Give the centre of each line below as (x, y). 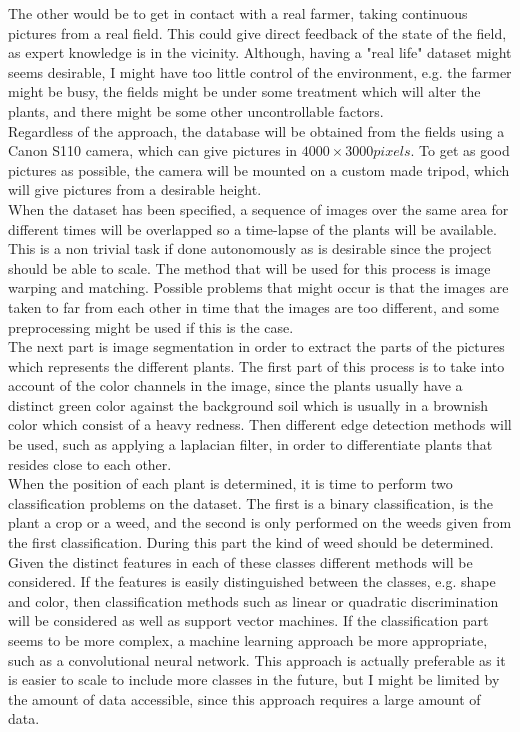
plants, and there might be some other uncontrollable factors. (196, 110)
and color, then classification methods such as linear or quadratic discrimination (253, 600)
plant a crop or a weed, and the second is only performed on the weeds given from (260, 522)
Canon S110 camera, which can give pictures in (153, 150)
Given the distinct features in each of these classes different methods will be (240, 561)
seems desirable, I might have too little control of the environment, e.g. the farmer (260, 71)
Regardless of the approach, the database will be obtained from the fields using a (256, 130)
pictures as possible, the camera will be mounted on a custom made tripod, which (259, 169)
